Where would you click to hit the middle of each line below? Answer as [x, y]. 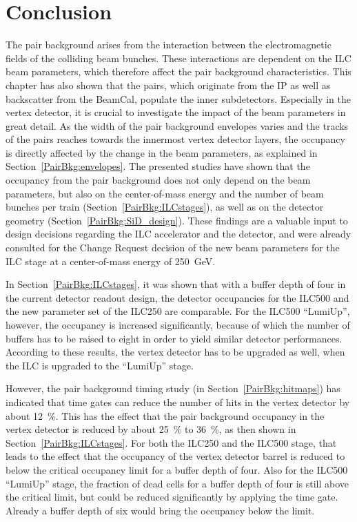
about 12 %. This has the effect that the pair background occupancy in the [165, 415]
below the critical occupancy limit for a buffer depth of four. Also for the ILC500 [177, 469]
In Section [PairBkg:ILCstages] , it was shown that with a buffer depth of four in [176, 284]
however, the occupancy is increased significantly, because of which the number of [178, 325]
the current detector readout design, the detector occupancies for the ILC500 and [177, 297]
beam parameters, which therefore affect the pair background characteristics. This [178, 71]
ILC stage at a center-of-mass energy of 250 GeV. [111, 261]
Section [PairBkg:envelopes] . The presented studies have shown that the [158, 166]
